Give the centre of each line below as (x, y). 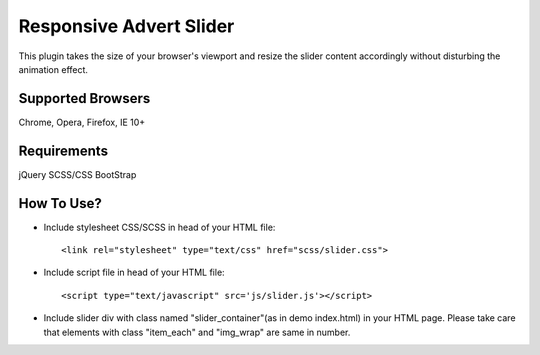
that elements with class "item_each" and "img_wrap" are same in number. (197, 332)
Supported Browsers (84, 98)
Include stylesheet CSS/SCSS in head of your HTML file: (159, 227)
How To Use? (60, 203)
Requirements (63, 150)
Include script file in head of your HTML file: (134, 272)
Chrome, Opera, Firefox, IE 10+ (82, 122)
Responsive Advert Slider (126, 26)
